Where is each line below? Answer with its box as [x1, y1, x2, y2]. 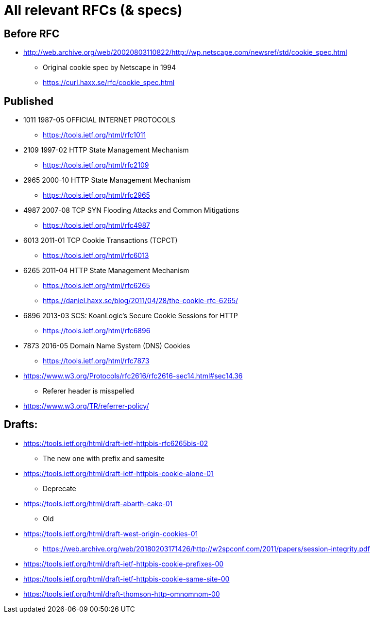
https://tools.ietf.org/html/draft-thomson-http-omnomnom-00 [23, 589, 220, 598]
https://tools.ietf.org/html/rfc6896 [43, 326, 151, 335]
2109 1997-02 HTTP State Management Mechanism [23, 146, 189, 154]
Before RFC [4, 27, 60, 40]
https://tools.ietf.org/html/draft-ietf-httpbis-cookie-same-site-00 [23, 574, 230, 583]
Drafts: [4, 418, 38, 431]
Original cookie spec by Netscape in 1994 [43, 63, 176, 72]
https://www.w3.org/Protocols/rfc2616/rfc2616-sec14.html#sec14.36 [23, 372, 243, 380]
